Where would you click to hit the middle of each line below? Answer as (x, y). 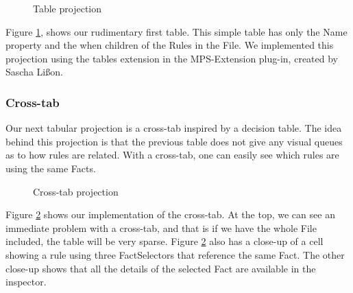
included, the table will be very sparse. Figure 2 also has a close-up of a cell (165, 241)
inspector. (26, 282)
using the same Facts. (51, 168)
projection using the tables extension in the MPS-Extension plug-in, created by (172, 58)
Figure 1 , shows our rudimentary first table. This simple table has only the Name (176, 31)
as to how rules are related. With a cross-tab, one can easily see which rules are (172, 155)
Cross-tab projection (76, 191)
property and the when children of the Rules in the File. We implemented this (170, 45)
